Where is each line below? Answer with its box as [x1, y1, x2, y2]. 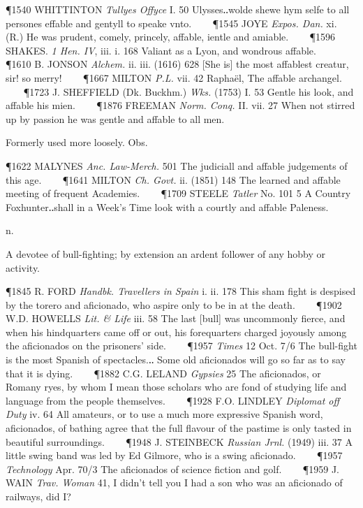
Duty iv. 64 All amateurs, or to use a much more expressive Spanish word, [6, 407, 323, 421]
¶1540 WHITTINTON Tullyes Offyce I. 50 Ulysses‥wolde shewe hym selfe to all [6, 2, 350, 16]
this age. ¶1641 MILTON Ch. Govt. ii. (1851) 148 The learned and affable [6, 172, 341, 187]
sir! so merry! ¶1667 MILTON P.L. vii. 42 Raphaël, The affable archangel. [6, 70, 342, 85]
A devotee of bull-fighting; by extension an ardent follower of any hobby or [6, 246, 325, 261]
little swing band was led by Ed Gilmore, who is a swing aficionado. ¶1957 [6, 448, 343, 463]
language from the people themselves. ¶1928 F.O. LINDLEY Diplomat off [6, 393, 340, 407]
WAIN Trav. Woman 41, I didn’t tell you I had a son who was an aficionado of [6, 475, 343, 490]
